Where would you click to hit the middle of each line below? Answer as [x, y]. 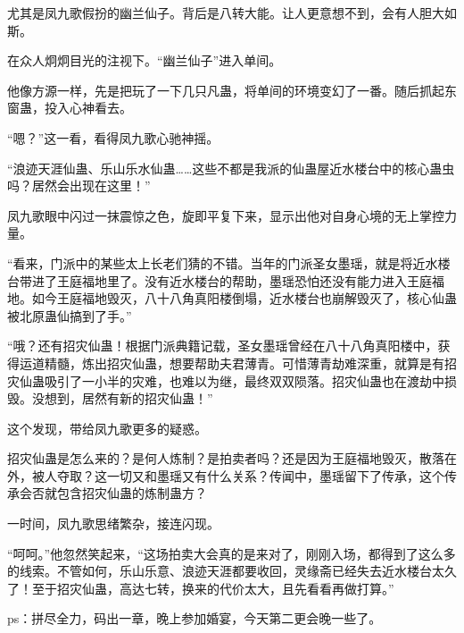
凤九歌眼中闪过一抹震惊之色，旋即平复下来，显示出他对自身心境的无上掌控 [226, 215]
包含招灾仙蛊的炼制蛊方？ [132, 493]
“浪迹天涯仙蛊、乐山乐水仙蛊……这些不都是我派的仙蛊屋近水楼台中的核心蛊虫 [231, 168]
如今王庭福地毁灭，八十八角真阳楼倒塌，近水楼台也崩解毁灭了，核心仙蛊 [244, 298]
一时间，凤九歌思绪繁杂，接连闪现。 [113, 523]
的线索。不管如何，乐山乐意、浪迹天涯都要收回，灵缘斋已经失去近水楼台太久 [232, 571]
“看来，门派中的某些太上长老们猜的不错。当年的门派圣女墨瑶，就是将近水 [223, 262]
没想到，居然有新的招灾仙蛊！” [122, 398]
